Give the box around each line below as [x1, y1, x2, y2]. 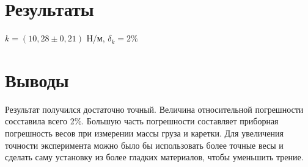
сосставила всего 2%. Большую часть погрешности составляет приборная [5, 115, 279, 127]
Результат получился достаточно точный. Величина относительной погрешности [5, 102, 304, 115]
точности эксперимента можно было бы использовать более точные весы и [5, 138, 284, 151]
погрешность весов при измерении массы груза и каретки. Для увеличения [5, 127, 284, 140]
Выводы [5, 67, 69, 92]
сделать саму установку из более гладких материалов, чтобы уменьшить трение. [5, 151, 304, 163]
